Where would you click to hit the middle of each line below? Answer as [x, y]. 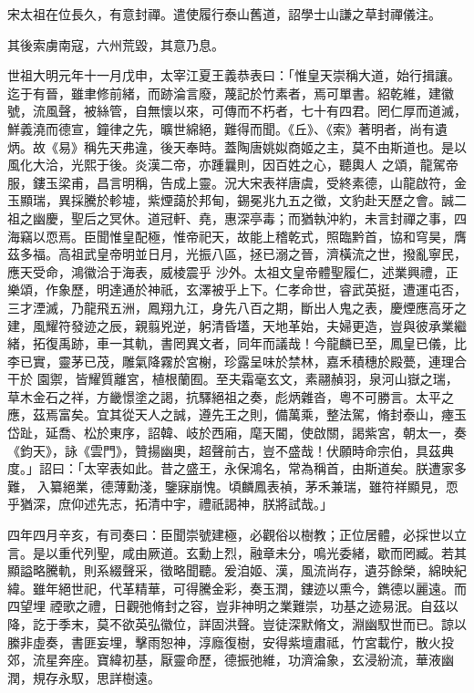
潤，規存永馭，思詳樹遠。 [84, 677]
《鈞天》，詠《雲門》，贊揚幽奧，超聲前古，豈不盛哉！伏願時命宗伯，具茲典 [231, 450]
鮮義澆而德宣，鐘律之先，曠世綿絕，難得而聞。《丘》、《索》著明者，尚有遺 [227, 128]
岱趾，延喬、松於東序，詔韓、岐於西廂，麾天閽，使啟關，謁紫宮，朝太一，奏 [237, 433]
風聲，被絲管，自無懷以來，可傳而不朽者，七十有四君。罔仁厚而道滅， [256, 111]
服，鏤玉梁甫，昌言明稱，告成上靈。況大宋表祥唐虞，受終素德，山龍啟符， [231, 182]
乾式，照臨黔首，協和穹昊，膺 [377, 236]
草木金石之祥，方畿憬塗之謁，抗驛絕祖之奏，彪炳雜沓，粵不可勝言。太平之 [231, 396]
